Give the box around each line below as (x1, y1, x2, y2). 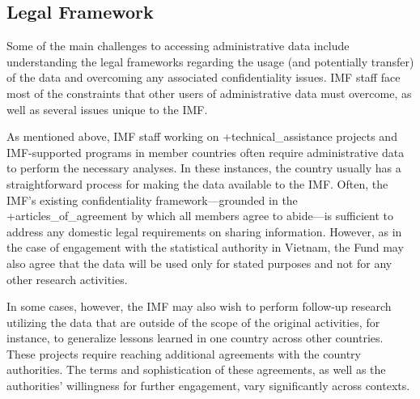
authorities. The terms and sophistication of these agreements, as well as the (6, 361, 386, 378)
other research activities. (6, 270, 128, 287)
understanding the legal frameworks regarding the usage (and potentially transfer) (6, 53, 414, 70)
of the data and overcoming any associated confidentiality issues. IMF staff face (6, 69, 401, 86)
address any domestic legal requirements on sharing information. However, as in (6, 223, 402, 240)
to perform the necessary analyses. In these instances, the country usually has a (6, 159, 401, 176)
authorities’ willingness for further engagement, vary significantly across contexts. (6, 377, 410, 394)
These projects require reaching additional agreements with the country (6, 345, 361, 362)
